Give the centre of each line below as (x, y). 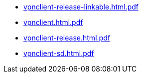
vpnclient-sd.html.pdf (59, 53)
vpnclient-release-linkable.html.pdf (81, 7)
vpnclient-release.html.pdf (67, 38)
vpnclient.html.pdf (53, 22)
